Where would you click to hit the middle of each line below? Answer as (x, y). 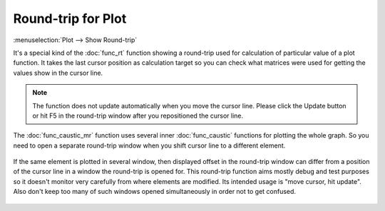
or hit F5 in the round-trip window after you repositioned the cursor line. (138, 115)
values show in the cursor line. (58, 73)
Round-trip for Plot (70, 19)
